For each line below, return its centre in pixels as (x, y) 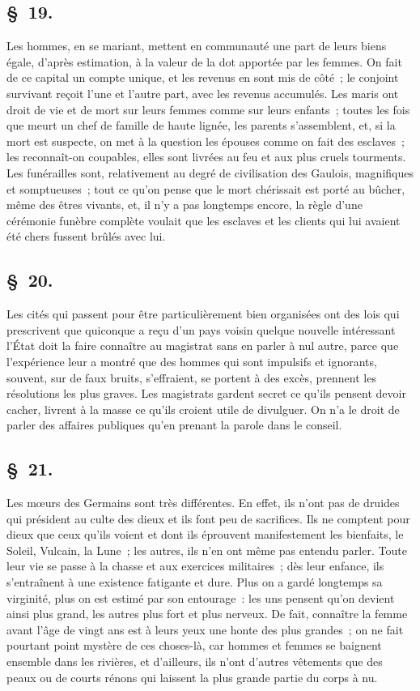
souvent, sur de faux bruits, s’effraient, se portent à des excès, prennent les (191, 377)
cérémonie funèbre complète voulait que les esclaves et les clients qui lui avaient (204, 220)
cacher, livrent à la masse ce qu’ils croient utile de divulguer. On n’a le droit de (203, 409)
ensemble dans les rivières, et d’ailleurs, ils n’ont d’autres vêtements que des (195, 661)
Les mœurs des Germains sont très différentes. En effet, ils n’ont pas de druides (203, 503)
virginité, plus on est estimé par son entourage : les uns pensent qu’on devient (201, 597)
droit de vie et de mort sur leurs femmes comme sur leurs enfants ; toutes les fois (208, 109)
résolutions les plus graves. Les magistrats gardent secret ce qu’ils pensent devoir (206, 393)
